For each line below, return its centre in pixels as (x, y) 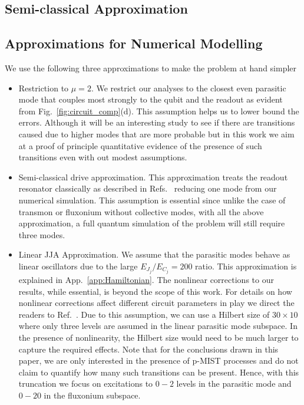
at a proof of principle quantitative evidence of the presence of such (140, 145)
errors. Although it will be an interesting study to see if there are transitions (157, 122)
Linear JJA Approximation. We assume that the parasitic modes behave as (154, 254)
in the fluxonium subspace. (92, 395)
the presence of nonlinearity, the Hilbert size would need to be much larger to (158, 337)
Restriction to (44, 88)
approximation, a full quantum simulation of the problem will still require (152, 223)
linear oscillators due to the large (78, 266)
